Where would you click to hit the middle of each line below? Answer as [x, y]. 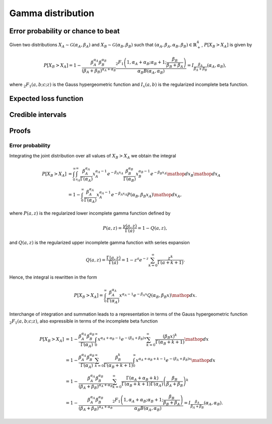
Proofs [20, 131]
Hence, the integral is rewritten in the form [53, 277]
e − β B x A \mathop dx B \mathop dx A [186, 174]
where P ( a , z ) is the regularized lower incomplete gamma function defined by [90, 213]
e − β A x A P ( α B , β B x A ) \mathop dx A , [146, 195]
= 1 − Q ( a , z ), [152, 228]
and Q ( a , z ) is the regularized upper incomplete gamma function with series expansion [99, 243]
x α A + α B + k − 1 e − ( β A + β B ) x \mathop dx [176, 360]
